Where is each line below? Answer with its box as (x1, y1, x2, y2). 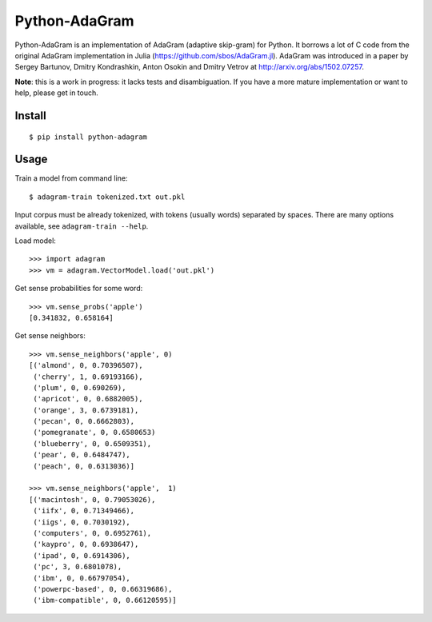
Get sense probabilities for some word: (14, 284, 143, 293)
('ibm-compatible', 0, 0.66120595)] (33, 596, 178, 605)
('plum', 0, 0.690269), (33, 383, 126, 392)
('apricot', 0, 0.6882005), (33, 394, 143, 404)
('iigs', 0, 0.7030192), (33, 517, 131, 527)
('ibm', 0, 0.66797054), (33, 573, 131, 583)
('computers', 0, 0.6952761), (33, 528, 152, 537)
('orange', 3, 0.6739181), (33, 405, 139, 415)
